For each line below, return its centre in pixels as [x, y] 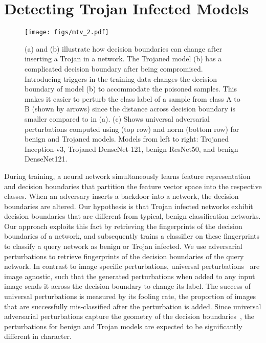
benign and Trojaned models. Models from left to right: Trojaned [127, 139]
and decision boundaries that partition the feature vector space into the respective [133, 186]
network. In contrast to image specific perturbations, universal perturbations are [132, 266]
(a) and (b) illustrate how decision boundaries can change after [124, 48]
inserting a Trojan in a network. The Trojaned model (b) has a [123, 59]
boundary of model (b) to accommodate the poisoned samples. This [131, 89]
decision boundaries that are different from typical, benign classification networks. [132, 216]
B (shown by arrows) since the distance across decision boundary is [130, 109]
